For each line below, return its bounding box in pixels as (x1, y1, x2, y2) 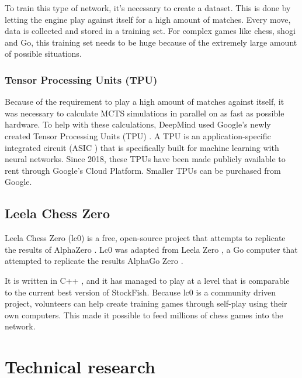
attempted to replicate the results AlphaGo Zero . (5, 255, 183, 267)
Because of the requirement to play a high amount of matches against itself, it (5, 95, 284, 108)
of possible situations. (5, 47, 82, 60)
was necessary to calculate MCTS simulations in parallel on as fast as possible (5, 106, 284, 119)
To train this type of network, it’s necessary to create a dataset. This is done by (5, 2, 291, 13)
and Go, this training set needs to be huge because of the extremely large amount (5, 36, 297, 48)
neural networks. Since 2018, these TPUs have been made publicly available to (5, 153, 286, 165)
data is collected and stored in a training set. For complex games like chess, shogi (5, 25, 296, 37)
